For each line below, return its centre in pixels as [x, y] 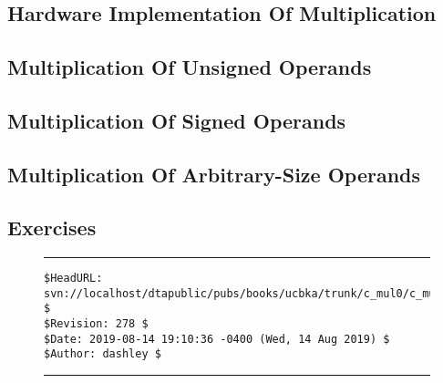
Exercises [52, 228]
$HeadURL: [73, 279]
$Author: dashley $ [103, 354]
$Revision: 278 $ [96, 324]
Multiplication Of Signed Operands [177, 120]
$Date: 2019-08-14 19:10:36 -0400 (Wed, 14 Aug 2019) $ [217, 339]
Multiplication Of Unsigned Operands [190, 66]
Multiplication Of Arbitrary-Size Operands [214, 174]
